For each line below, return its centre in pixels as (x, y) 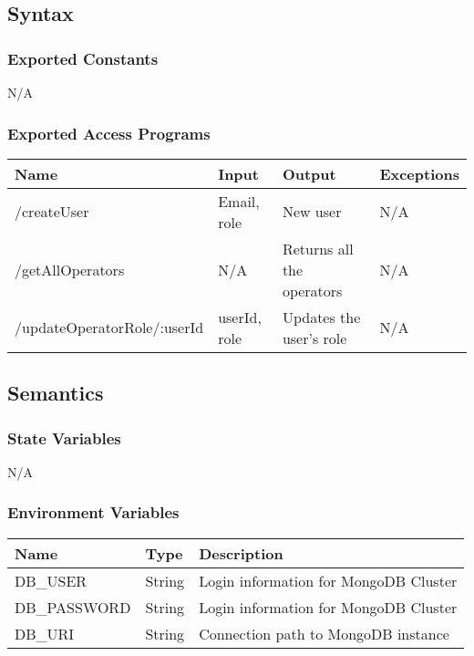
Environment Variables (93, 512)
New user (312, 212)
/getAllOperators (70, 269)
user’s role (314, 338)
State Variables (64, 437)
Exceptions (419, 173)
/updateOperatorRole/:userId (109, 328)
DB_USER (51, 580)
